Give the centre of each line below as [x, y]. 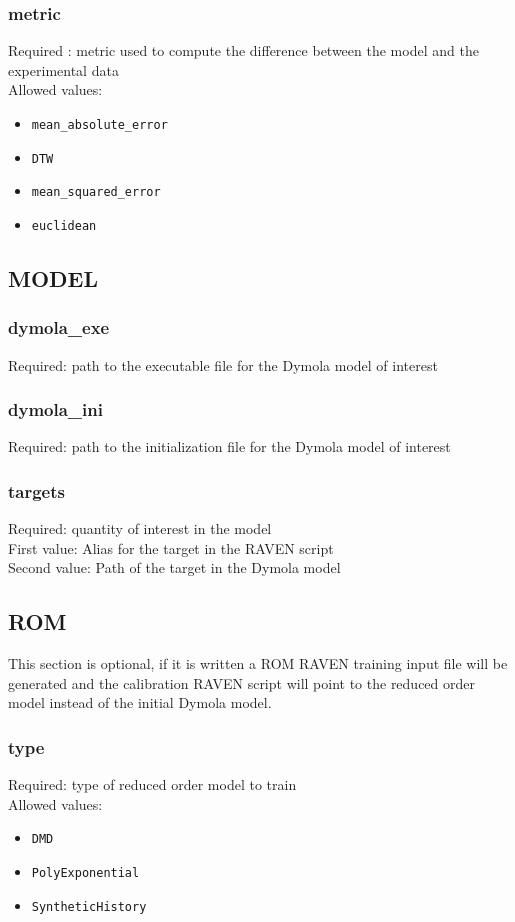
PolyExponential [85, 873]
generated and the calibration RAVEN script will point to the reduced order [242, 682]
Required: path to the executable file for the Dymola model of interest [223, 364]
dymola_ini [55, 409]
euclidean [64, 225]
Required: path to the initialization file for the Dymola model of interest [229, 446]
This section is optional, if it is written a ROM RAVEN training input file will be [258, 663]
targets [36, 490]
